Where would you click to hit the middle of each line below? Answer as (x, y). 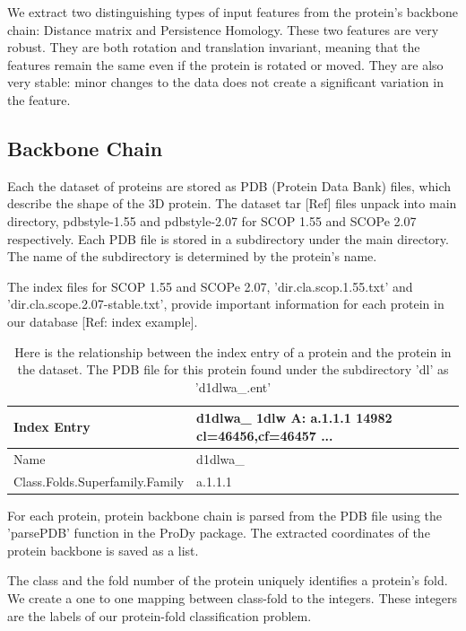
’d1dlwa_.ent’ (233, 386)
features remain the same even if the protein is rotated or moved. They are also (225, 64)
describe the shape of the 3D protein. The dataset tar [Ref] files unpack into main (232, 203)
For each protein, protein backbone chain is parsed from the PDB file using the (225, 515)
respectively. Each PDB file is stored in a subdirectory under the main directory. (228, 238)
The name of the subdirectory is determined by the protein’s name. (192, 256)
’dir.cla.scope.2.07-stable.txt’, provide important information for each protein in (226, 304)
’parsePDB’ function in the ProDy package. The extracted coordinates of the (219, 533)
